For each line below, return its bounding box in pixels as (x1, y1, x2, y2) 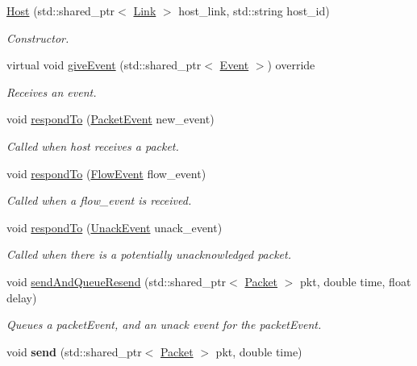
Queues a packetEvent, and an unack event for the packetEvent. (6, 316, 322, 333)
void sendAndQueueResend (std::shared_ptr (6, 272, 227, 289)
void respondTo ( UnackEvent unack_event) (6, 218, 223, 235)
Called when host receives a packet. (6, 137, 179, 154)
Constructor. (6, 29, 69, 46)
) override (267, 56, 315, 73)
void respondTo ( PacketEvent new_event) (6, 110, 215, 127)
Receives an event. (6, 83, 97, 100)
